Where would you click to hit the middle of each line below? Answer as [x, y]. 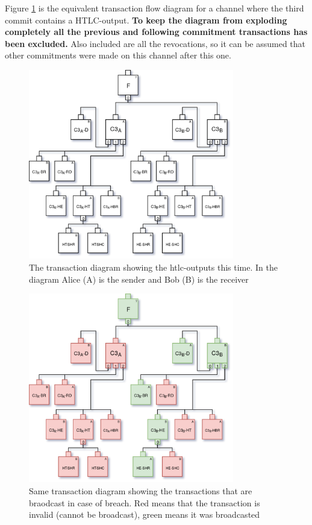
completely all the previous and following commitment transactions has [156, 32]
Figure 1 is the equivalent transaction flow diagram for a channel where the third [154, 8]
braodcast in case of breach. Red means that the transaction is [145, 502]
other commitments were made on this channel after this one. [118, 55]
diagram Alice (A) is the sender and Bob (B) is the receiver [139, 279]
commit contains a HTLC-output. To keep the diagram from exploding [146, 20]
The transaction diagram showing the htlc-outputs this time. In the [153, 267]
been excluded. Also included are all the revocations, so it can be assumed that [155, 43]
